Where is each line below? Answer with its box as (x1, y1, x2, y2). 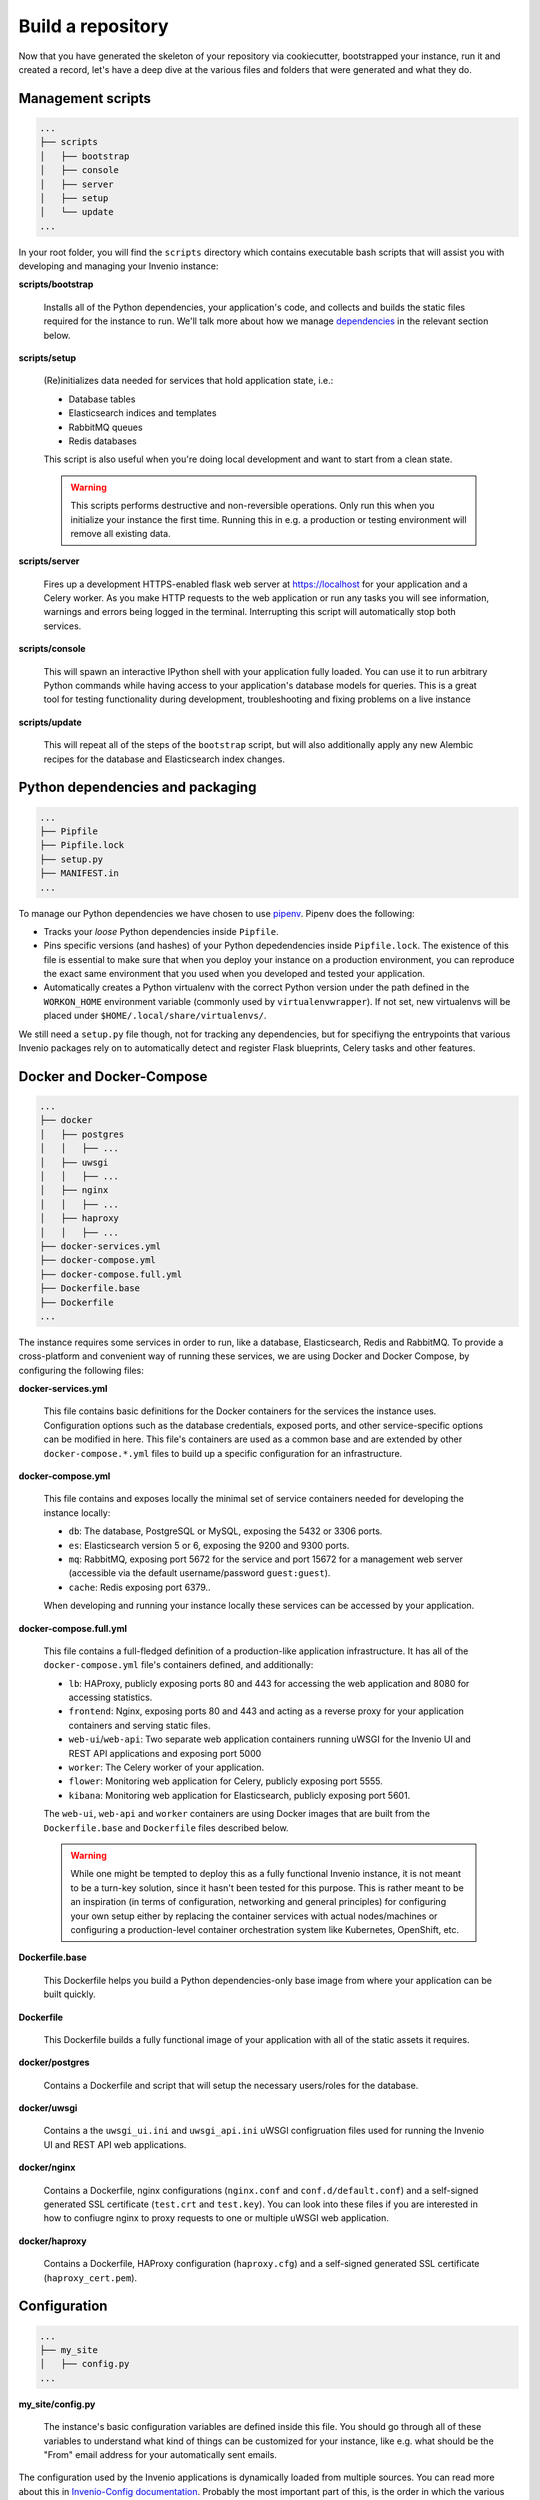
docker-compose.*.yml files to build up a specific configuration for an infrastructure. (43, 1447, 403, 1459)
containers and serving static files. (68, 1719, 211, 1731)
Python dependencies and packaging (18, 779, 257, 796)
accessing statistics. (68, 1691, 153, 1704)
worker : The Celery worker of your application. (68, 1761, 265, 1774)
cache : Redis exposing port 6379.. (68, 1581, 211, 1593)
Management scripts (18, 90, 152, 107)
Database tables (68, 393, 136, 405)
